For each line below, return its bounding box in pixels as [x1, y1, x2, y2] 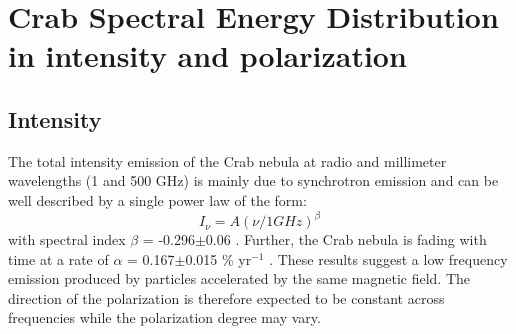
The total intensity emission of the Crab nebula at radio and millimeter [8, 150, 447, 171]
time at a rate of [8, 248, 109, 269]
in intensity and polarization [8, 35, 407, 76]
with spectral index [8, 229, 126, 250]
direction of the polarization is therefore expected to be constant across [8, 287, 445, 308]
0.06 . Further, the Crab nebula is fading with [205, 229, 487, 250]
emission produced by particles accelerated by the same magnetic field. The [8, 268, 470, 289]
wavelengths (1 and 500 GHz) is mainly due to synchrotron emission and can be [8, 170, 499, 191]
